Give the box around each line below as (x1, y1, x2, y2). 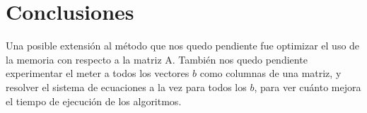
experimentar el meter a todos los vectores (6, 66, 190, 81)
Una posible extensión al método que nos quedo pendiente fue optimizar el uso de (6, 38, 360, 53)
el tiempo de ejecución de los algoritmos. (6, 93, 182, 108)
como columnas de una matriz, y (199, 66, 342, 81)
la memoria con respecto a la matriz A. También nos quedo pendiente (6, 52, 308, 66)
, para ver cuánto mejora (254, 79, 361, 94)
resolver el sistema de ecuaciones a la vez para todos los (6, 79, 247, 94)
